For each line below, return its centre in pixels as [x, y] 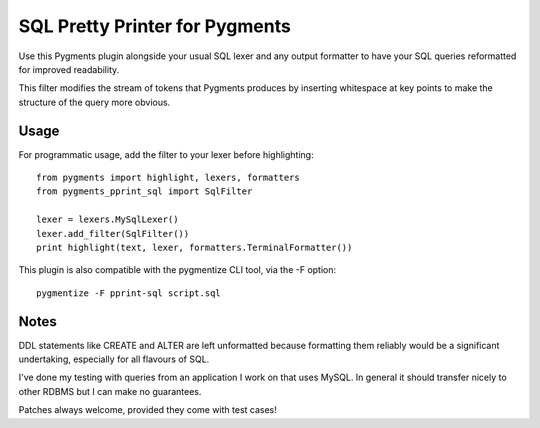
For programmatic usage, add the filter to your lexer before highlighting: [166, 154]
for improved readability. [69, 69]
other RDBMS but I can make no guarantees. [110, 391]
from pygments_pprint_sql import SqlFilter [144, 191]
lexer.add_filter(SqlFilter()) [113, 233]
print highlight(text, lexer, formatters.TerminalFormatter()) [194, 247]
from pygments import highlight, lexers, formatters [168, 178]
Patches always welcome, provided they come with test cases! [147, 410]
